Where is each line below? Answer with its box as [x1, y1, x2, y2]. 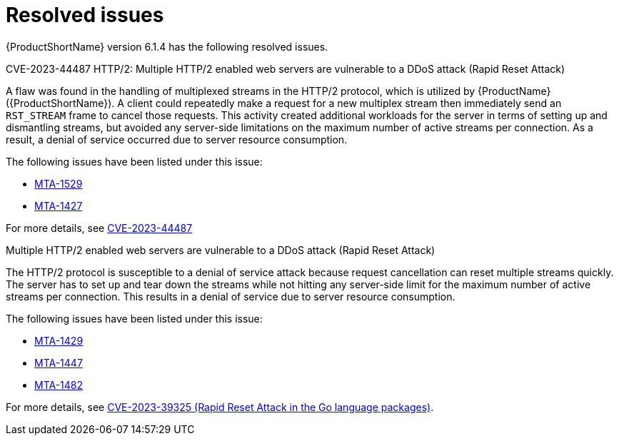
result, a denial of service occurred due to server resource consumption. [6, 133, 348, 146]
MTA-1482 [34, 378, 84, 391]
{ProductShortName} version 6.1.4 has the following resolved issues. [6, 40, 328, 53]
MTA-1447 [34, 356, 83, 369]
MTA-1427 [34, 199, 83, 212]
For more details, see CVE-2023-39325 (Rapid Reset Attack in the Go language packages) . [6, 400, 434, 413]
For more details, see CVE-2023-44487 [6, 221, 193, 234]
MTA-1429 [34, 334, 84, 347]
